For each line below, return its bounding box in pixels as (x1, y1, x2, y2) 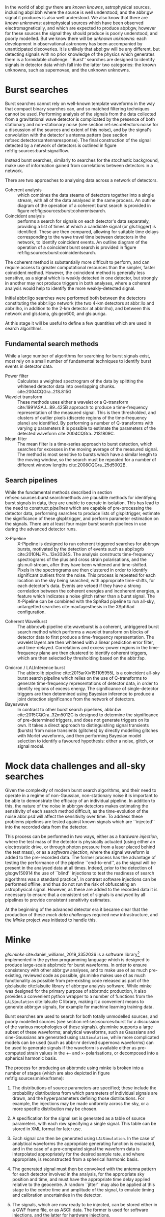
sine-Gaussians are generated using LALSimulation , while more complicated (5, 1034, 159, 1040)
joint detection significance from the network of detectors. (17, 696, 136, 702)
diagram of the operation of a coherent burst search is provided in (17, 202, 151, 209)
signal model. (17, 743, 45, 749)
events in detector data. (5, 363, 53, 369)
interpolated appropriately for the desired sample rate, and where (12, 1151, 145, 1157)
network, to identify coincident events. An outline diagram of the (17, 239, 148, 245)
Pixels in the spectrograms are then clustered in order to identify (17, 567, 148, 573)
